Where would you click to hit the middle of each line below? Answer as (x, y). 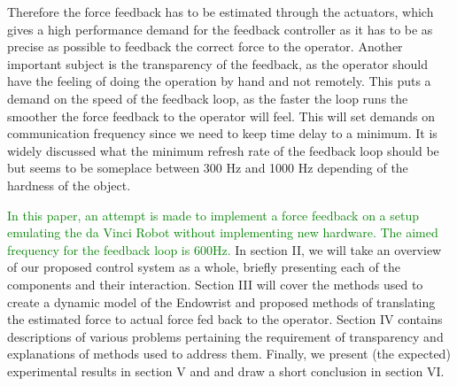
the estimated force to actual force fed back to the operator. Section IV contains (225, 319)
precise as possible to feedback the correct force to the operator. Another (205, 46)
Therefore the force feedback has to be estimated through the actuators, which (221, 12)
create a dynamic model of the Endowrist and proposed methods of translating (221, 301)
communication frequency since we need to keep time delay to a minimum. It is (222, 133)
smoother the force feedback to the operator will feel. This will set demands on (221, 116)
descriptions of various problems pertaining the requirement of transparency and (225, 336)
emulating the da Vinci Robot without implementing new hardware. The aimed (223, 232)
